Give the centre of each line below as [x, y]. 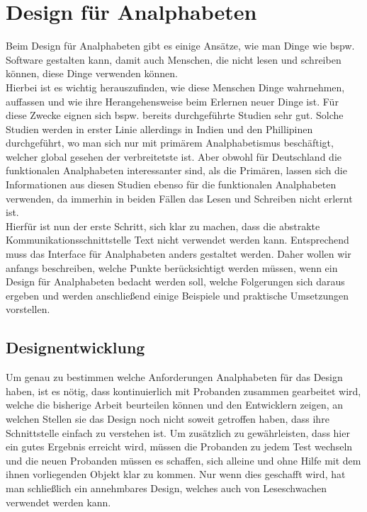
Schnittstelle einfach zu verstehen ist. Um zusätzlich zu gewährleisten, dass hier [178, 432]
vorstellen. [28, 309]
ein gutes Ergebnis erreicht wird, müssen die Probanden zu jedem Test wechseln [179, 446]
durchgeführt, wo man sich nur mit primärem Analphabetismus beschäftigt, [170, 143]
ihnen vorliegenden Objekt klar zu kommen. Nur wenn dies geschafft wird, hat [176, 474]
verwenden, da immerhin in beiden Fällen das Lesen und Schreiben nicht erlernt [179, 198]
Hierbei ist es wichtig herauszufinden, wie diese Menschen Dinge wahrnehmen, [175, 87]
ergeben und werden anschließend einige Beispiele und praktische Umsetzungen [177, 295]
